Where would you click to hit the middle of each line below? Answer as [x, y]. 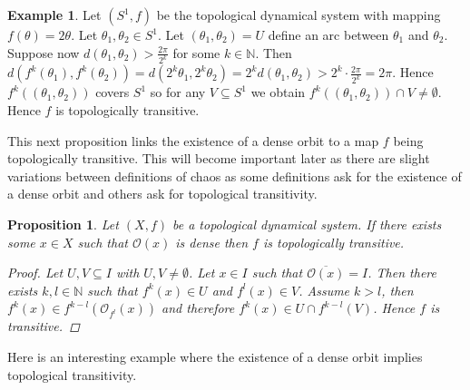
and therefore [198, 308]
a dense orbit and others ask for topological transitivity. [162, 194]
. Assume [324, 290]
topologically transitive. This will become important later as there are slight [219, 158]
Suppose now [44, 52]
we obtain [278, 92]
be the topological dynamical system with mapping [299, 15]
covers [113, 92]
